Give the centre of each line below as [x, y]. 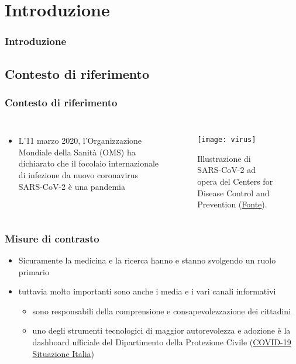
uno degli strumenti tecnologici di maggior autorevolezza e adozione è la [161, 330]
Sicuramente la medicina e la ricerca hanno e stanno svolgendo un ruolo [147, 260]
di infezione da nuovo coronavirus [78, 175]
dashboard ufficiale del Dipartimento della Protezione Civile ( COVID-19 [162, 342]
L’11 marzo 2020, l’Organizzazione [80, 141]
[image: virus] [227, 140]
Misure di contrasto [52, 238]
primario [34, 271]
